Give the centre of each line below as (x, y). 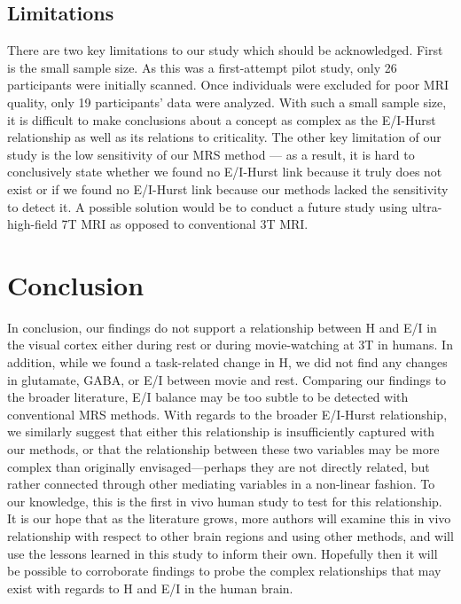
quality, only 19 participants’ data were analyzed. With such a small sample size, (227, 102)
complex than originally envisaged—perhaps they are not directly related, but (219, 466)
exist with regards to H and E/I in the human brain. (150, 588)
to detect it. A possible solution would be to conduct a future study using (207, 206)
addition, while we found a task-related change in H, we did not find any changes (227, 362)
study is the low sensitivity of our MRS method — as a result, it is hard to (211, 154)
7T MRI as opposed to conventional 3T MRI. (185, 224)
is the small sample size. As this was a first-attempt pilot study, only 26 (202, 67)
